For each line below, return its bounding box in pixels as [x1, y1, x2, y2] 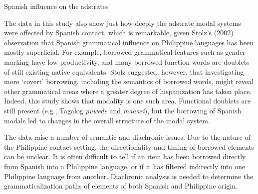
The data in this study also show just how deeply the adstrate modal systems [4, 17, 241, 28]
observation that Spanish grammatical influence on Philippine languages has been [4, 37, 254, 47]
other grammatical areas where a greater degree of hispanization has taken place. [4, 86, 252, 96]
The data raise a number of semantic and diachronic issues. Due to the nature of [4, 132, 251, 142]
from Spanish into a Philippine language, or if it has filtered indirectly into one [4, 161, 246, 171]
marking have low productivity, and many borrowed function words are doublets [4, 56, 250, 67]
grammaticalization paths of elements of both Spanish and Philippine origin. [4, 181, 238, 191]
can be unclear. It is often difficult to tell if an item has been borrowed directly [4, 151, 246, 162]
